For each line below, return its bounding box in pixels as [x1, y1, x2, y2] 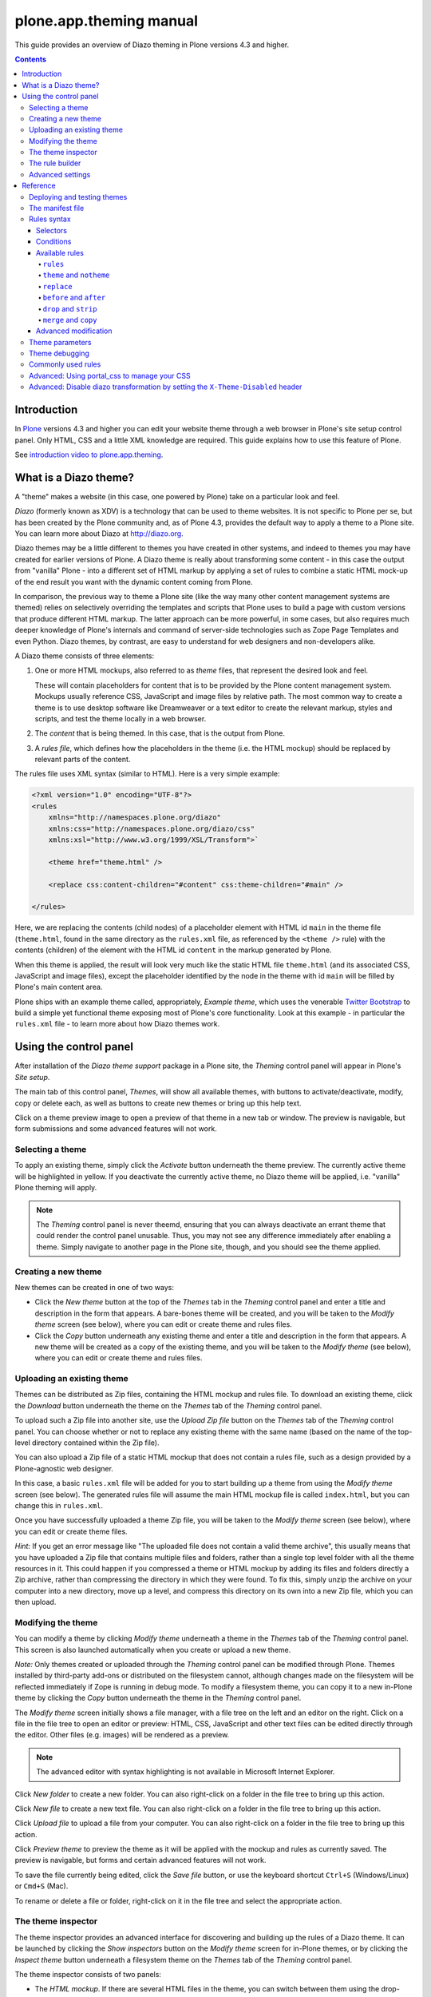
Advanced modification [36, 326, 113, 335]
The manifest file [29, 204, 85, 213]
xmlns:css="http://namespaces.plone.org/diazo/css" [48, 824, 255, 833]
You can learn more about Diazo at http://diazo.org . [14, 529, 184, 538]
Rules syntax [29, 214, 71, 224]
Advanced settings [29, 169, 91, 179]
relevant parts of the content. [34, 755, 131, 764]
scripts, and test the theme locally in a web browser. [34, 713, 207, 723]
